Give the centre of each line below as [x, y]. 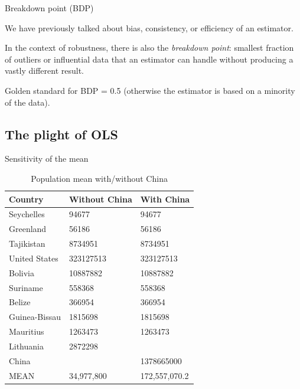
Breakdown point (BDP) [49, 8]
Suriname [26, 287]
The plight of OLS [61, 134]
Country [26, 199]
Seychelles [27, 214]
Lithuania [26, 346]
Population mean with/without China [99, 178]
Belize [20, 302]
